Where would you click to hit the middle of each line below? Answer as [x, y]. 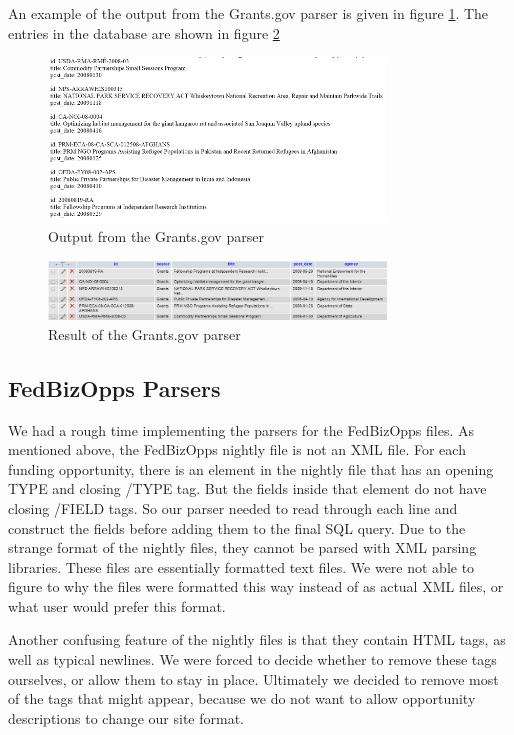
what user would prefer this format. [117, 605]
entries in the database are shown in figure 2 [144, 32]
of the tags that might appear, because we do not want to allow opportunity [242, 698]
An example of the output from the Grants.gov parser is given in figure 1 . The [248, 13]
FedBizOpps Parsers [114, 387]
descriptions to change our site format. [126, 717]
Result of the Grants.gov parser [144, 333]
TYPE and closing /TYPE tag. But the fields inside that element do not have [247, 488]
